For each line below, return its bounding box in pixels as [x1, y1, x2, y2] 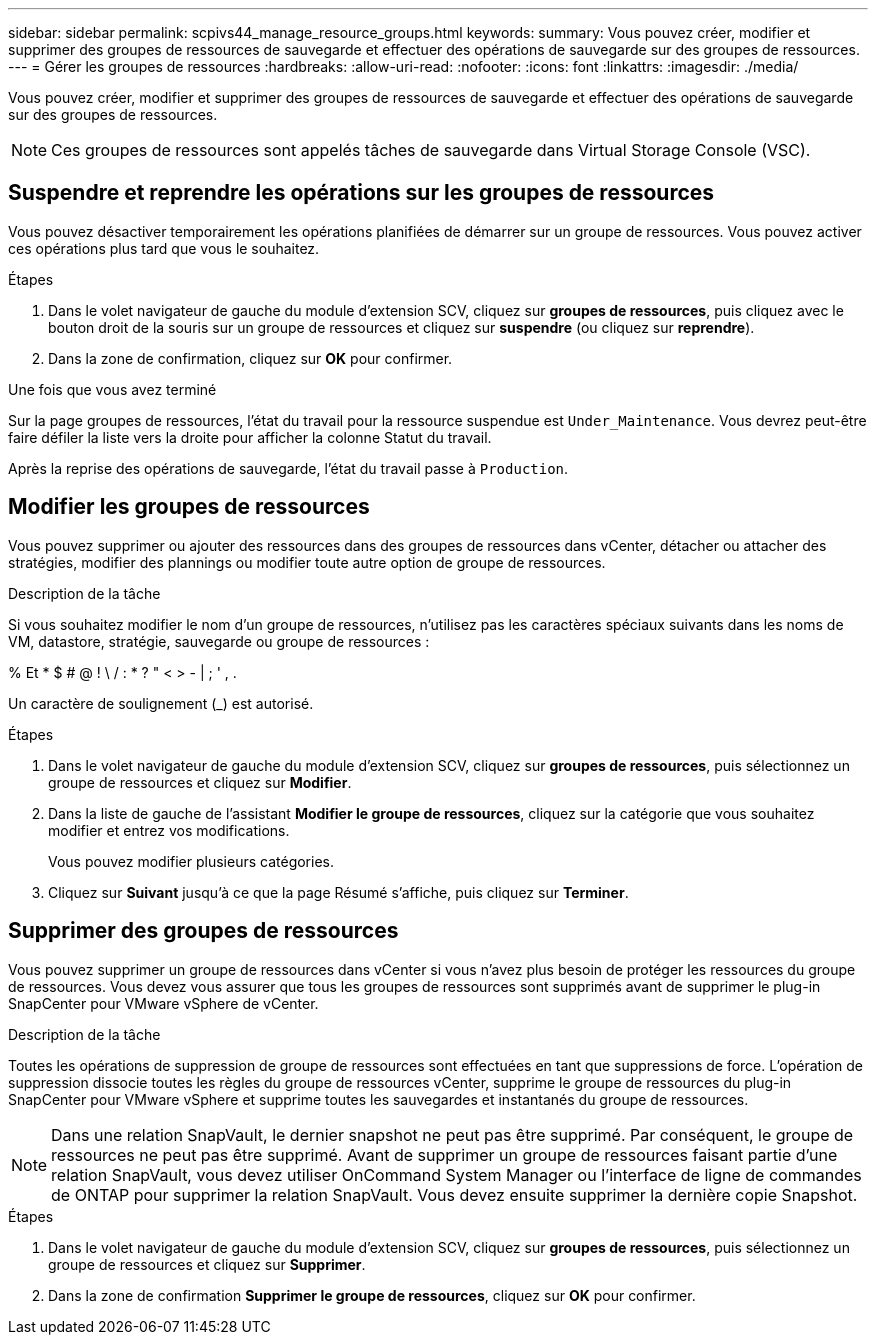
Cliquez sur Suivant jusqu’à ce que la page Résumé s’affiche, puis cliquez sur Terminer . [48, 883, 629, 901]
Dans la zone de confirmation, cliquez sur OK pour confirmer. [48, 349, 453, 367]
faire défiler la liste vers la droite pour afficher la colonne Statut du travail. [8, 428, 492, 446]
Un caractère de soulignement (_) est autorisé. [8, 694, 314, 712]
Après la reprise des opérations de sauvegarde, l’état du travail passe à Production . [8, 459, 569, 477]
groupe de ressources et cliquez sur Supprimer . [48, 1255, 366, 1273]
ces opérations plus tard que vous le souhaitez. [8, 239, 320, 257]
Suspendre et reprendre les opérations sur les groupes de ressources [8, 180, 715, 206]
